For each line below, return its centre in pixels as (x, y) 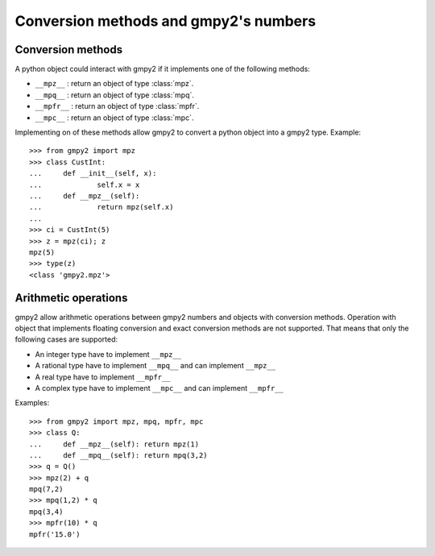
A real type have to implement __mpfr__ (103, 377)
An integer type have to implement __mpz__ (108, 354)
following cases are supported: (66, 339)
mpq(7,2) (46, 489)
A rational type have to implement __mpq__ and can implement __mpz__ (155, 366)
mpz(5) (42, 252)
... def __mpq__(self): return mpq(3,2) (119, 455)
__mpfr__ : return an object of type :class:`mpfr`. (117, 106)
